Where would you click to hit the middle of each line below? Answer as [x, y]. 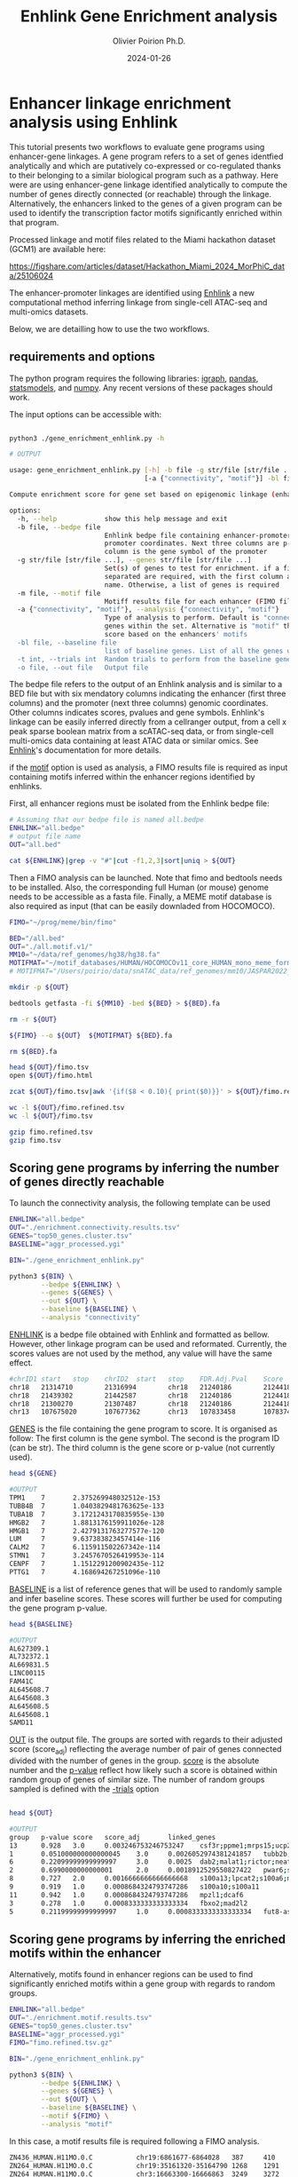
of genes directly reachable [87, 1181]
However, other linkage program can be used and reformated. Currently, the [148, 1343]
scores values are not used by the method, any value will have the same [141, 1353]
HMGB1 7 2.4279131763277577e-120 [87, 1531]
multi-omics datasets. [49, 312]
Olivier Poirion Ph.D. [149, 41]
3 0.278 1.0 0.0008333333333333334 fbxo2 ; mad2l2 [129, 1903]
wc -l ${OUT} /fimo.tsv [51, 1116]
